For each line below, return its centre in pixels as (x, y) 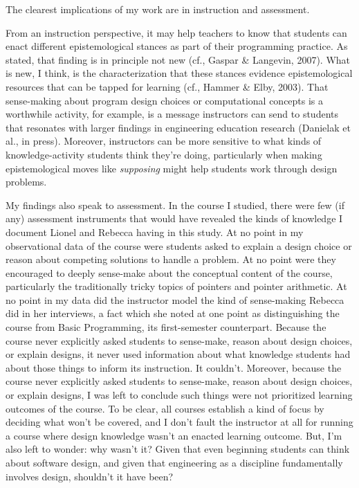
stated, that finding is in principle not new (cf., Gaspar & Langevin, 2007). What (178, 59)
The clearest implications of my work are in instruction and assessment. (158, 9)
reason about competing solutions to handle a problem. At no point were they (171, 259)
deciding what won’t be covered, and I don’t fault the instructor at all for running (179, 422)
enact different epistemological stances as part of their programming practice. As (177, 46)
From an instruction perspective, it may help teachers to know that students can (176, 32)
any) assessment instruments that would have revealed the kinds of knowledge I (174, 218)
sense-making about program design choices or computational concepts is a (165, 100)
